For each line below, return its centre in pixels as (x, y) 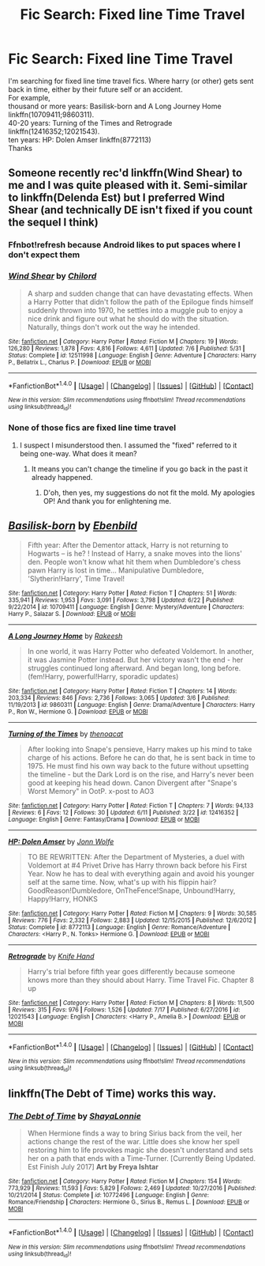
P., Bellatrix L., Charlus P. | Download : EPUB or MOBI (80, 362)
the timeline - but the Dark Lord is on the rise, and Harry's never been (141, 774)
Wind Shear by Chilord (52, 276)
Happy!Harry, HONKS (63, 898)
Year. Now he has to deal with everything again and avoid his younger (141, 873)
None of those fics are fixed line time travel (92, 428)
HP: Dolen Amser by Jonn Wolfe (61, 841)
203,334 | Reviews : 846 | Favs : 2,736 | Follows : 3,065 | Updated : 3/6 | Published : (119, 697)
